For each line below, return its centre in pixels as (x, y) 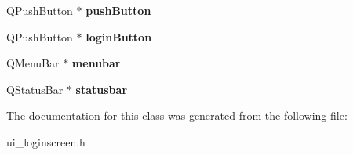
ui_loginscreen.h (46, 141)
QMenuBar (33, 63)
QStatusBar (35, 89)
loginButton (119, 36)
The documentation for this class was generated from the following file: (177, 115)
